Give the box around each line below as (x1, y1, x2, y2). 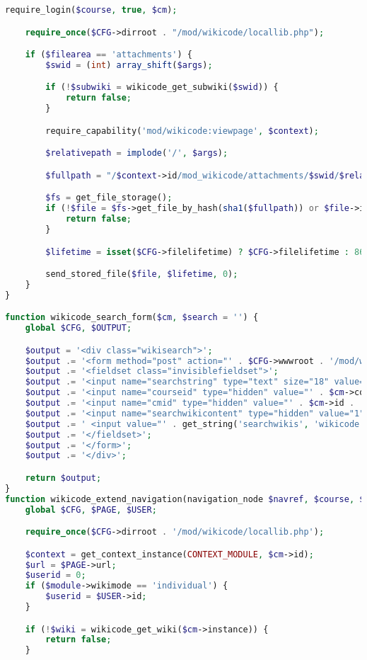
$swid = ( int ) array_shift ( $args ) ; (45, 59, 213, 70)
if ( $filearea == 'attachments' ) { (25, 50, 192, 60)
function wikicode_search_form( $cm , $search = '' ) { (5, 312, 259, 323)
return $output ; (25, 473, 102, 483)
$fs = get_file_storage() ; (45, 193, 173, 203)
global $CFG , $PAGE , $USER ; (25, 504, 157, 515)
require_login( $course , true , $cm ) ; (5, 5, 177, 15)
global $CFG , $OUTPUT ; (25, 323, 132, 334)
